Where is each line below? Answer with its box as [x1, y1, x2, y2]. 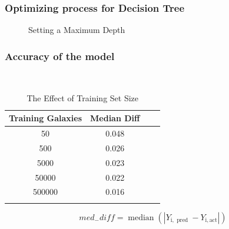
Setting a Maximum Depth [28, 24, 125, 36]
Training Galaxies [9, 112, 82, 124]
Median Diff [90, 112, 140, 124]
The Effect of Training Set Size [26, 91, 139, 104]
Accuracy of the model [5, 48, 115, 63]
